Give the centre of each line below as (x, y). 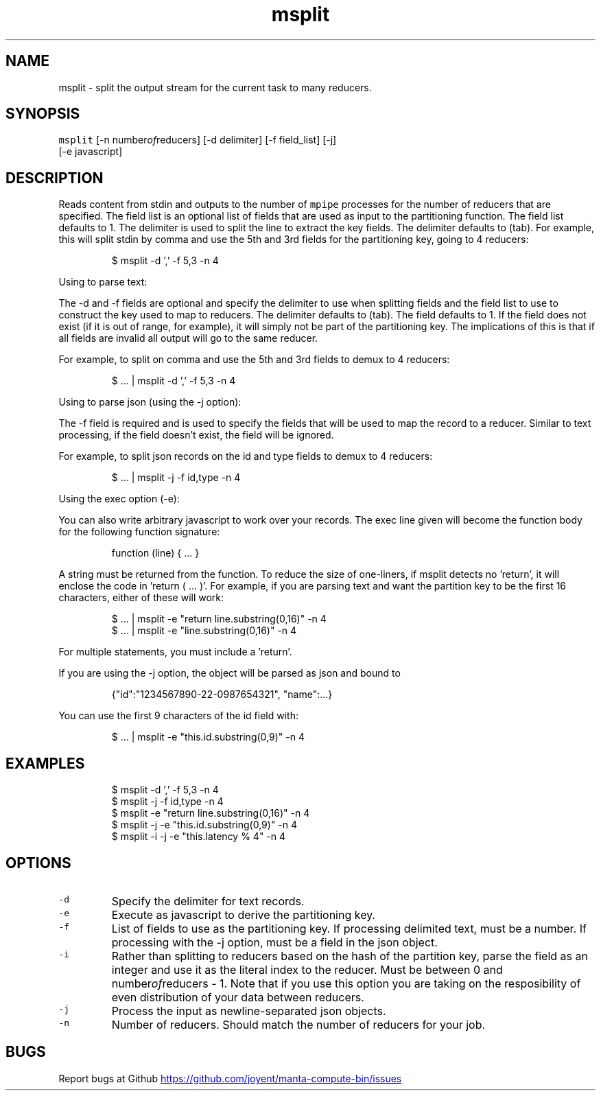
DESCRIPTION (55, 178)
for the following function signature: (139, 532)
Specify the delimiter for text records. (208, 901)
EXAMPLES (45, 763)
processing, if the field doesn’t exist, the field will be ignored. (196, 435)
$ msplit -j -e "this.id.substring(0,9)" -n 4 (204, 825)
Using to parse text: (103, 282)
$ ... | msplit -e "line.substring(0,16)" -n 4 (204, 631)
